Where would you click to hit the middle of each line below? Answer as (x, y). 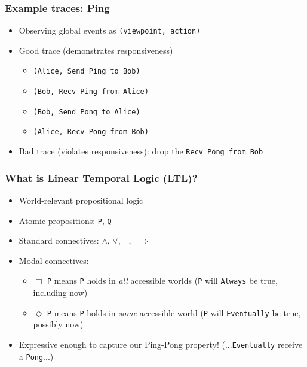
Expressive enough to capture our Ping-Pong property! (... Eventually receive (161, 344)
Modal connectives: (54, 260)
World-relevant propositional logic (81, 200)
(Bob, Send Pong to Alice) (87, 112)
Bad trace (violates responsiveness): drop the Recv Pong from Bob (141, 151)
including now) (60, 292)
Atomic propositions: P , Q (65, 220)
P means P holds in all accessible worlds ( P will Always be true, (162, 280)
